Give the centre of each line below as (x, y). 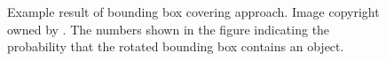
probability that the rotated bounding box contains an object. (176, 46)
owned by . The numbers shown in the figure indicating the (169, 29)
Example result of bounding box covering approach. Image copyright (193, 11)
